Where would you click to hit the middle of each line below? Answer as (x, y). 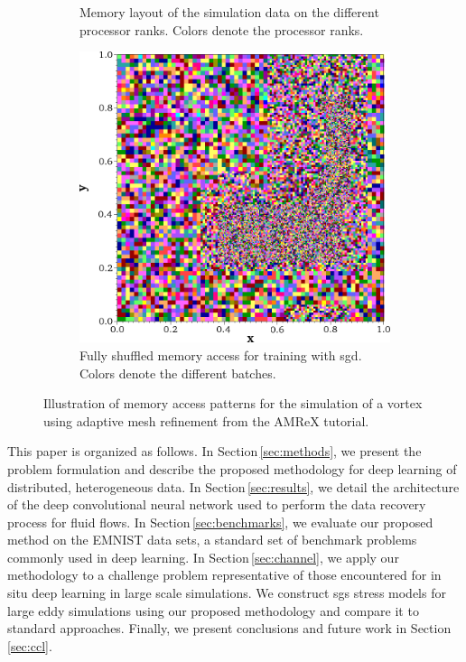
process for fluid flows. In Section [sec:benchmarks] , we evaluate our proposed (220, 522)
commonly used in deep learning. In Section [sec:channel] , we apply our (203, 557)
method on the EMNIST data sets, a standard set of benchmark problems (212, 540)
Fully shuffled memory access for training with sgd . (221, 354)
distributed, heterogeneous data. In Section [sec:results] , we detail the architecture (233, 486)
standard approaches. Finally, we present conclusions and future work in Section (229, 628)
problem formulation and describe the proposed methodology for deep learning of (232, 468)
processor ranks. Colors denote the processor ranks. (222, 29)
